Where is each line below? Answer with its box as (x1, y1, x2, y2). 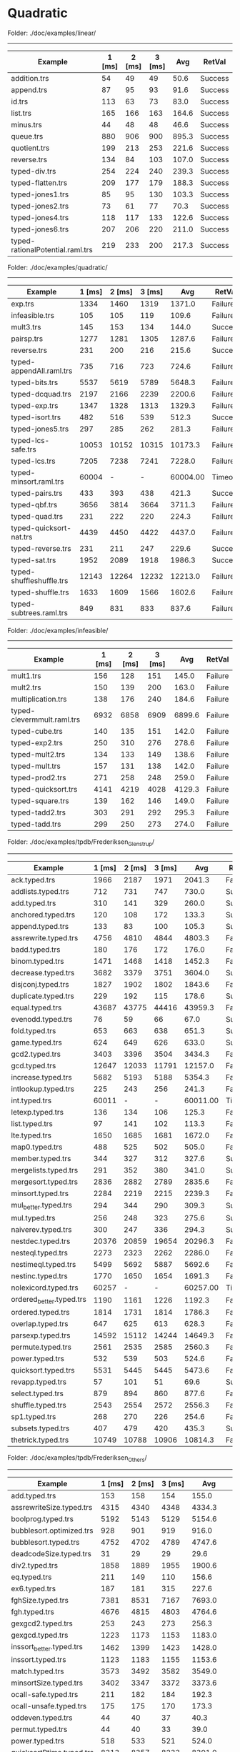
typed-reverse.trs (11, 543, 71, 553)
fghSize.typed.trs (11, 1595, 69, 1605)
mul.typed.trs (11, 1213, 56, 1223)
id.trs (11, 96, 29, 106)
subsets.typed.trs (11, 1423, 70, 1433)
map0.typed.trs (11, 1142, 63, 1152)
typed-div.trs (11, 166, 56, 176)
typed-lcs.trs (11, 456, 56, 466)
